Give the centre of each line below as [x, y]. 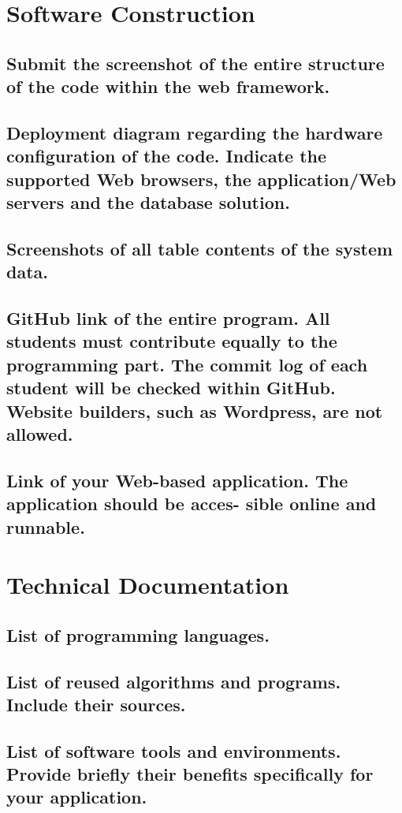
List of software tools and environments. [174, 750]
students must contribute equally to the [172, 341]
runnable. [46, 526]
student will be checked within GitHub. [171, 388]
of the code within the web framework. [168, 86]
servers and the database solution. [148, 202]
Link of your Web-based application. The [177, 480]
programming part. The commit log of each [187, 364]
